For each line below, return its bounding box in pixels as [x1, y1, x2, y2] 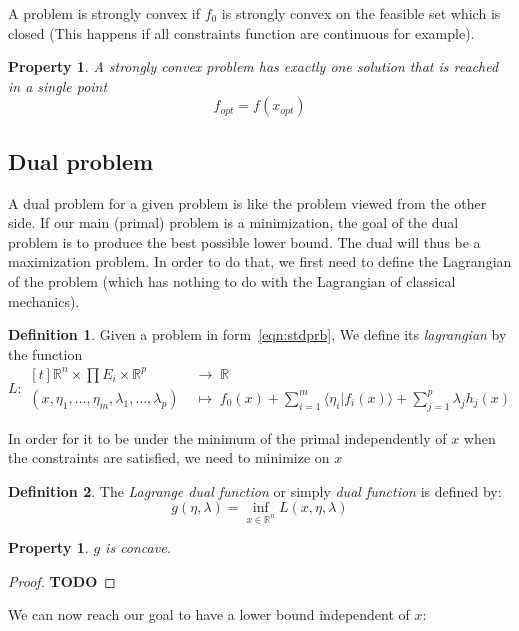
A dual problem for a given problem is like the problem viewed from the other [8, 192, 487, 213]
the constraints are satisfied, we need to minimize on [8, 447, 330, 468]
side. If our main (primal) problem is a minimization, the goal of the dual [8, 212, 459, 233]
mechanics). [8, 290, 80, 311]
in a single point [8, 75, 108, 96]
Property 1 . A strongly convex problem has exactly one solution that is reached [8, 56, 499, 77]
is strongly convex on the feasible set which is [221, 3, 501, 23]
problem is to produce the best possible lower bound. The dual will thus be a [8, 231, 481, 252]
